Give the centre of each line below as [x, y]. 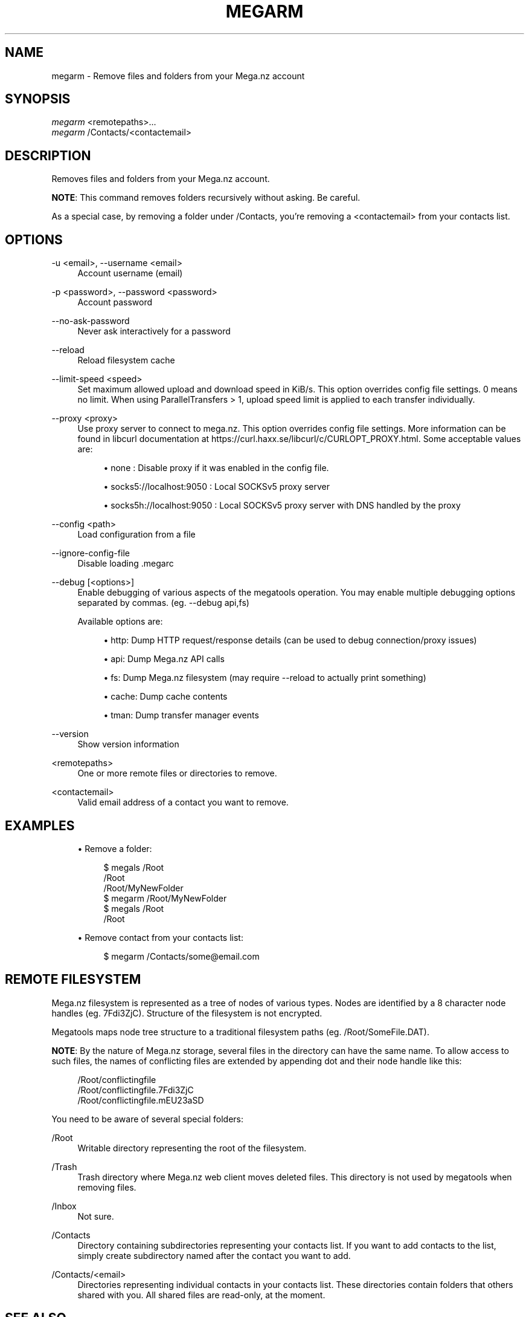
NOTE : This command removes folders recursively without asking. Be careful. [206, 198]
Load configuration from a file [136, 535]
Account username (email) [130, 273]
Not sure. [96, 1216]
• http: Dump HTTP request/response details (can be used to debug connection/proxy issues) [290, 640]
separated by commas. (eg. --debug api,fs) [163, 603]
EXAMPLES [40, 825]
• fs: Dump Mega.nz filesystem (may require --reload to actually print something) [265, 678]
